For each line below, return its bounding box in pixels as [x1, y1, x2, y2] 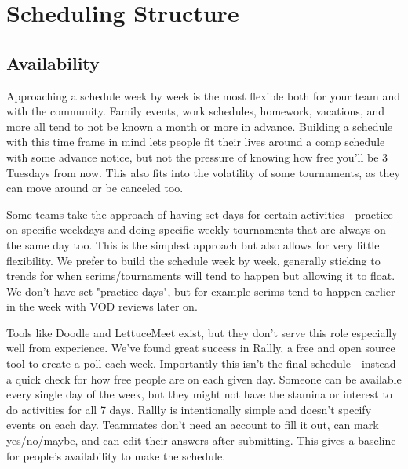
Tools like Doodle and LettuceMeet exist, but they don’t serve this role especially [6, 324, 398, 340]
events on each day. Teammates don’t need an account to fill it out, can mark [6, 416, 379, 433]
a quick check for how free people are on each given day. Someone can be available [6, 370, 402, 387]
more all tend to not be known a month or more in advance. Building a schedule [6, 118, 393, 134]
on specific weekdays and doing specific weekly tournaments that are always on [6, 221, 386, 238]
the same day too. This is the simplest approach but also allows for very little [6, 236, 380, 253]
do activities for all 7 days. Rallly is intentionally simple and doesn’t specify [6, 401, 372, 417]
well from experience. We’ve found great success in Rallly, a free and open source [6, 340, 395, 356]
